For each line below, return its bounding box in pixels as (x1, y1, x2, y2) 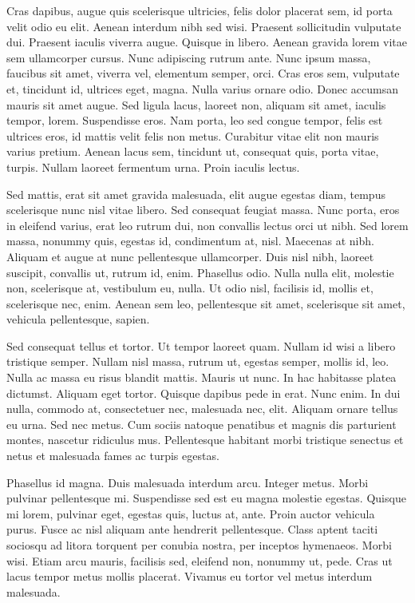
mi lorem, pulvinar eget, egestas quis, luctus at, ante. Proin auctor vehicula (6, 505, 375, 522)
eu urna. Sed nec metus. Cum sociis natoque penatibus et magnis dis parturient (6, 415, 397, 432)
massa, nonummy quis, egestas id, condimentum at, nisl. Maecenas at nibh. (6, 232, 374, 249)
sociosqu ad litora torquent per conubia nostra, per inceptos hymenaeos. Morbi (6, 537, 392, 553)
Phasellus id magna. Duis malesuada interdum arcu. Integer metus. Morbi (6, 474, 369, 490)
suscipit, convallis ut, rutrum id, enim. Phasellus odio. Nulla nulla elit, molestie (6, 264, 394, 280)
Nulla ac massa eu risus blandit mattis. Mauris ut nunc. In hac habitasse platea (6, 369, 397, 386)
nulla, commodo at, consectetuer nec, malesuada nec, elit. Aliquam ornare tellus (6, 400, 398, 417)
